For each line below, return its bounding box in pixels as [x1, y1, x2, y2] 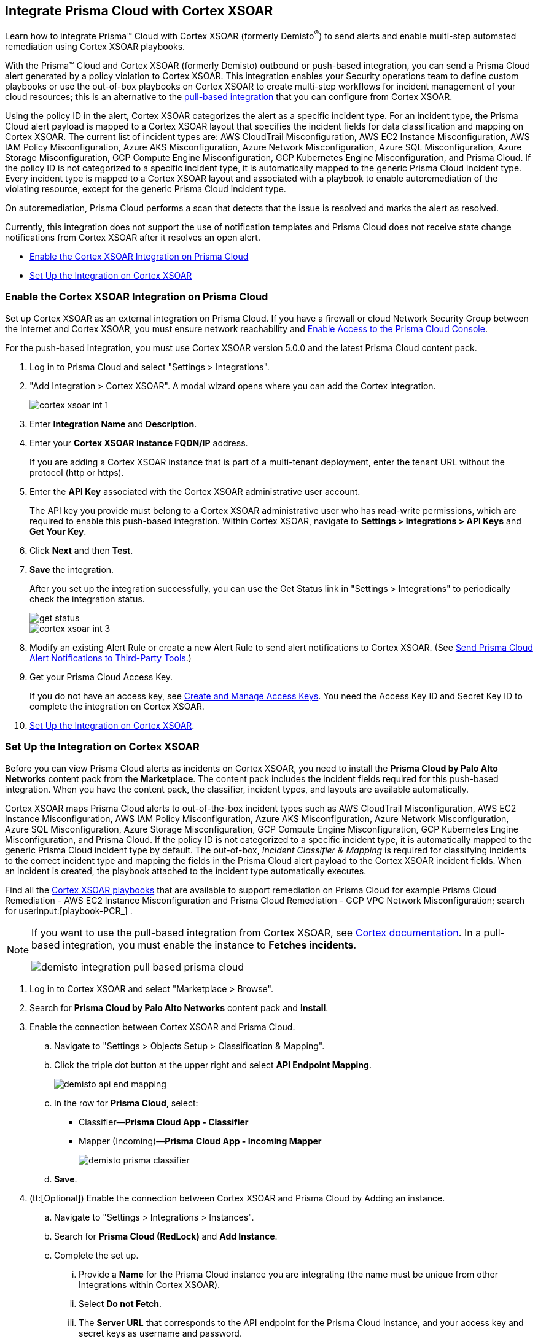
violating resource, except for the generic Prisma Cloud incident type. [5, 184, 286, 195]
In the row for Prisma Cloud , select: [54, 1097, 198, 1108]
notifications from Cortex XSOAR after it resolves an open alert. [5, 232, 260, 243]
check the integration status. [29, 593, 145, 604]
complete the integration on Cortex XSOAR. [29, 701, 205, 712]
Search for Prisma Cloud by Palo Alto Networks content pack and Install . [29, 1002, 329, 1013]
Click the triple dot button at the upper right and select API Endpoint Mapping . [54, 1059, 372, 1070]
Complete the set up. [54, 1249, 139, 1260]
